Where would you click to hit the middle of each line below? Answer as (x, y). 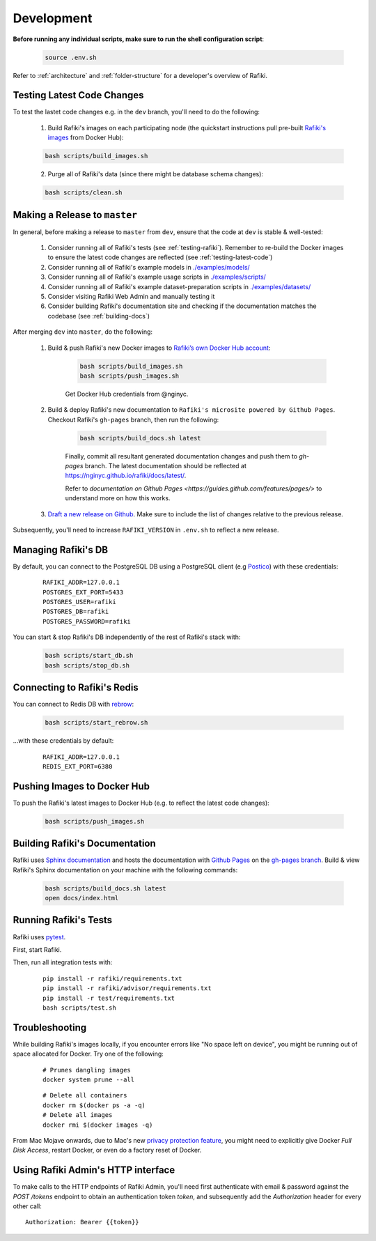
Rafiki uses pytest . (39, 936)
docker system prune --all (89, 1079)
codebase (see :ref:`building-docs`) (99, 316)
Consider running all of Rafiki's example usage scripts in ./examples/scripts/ (157, 277)
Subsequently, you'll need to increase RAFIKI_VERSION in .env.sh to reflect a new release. (146, 530)
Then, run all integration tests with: (63, 962)
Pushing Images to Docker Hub (81, 786)
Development (53, 18)
